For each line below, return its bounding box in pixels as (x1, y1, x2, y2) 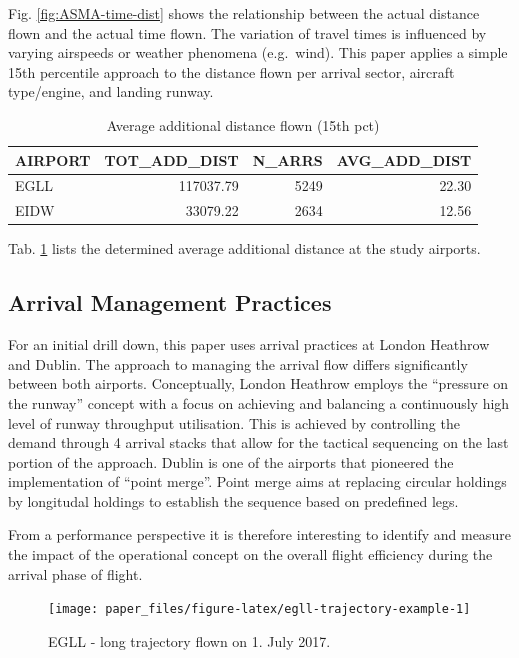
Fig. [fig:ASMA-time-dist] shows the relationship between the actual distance (8, 3, 480, 23)
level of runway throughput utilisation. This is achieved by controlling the (8, 412, 460, 433)
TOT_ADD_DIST (104, 149, 239, 170)
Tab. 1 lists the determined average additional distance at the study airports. (8, 238, 481, 259)
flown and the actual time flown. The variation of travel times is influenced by (8, 22, 487, 43)
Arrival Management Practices (8, 287, 332, 318)
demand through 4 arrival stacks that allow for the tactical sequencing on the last (8, 432, 509, 453)
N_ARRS (252, 149, 323, 170)
